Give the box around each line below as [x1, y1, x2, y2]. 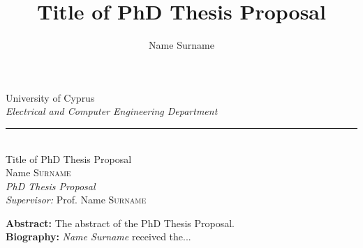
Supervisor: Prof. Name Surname [6, 192, 147, 207]
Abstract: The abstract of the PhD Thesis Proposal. [6, 215, 235, 230]
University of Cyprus [6, 90, 95, 104]
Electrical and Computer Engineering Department [6, 104, 218, 118]
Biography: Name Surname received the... [6, 229, 191, 244]
